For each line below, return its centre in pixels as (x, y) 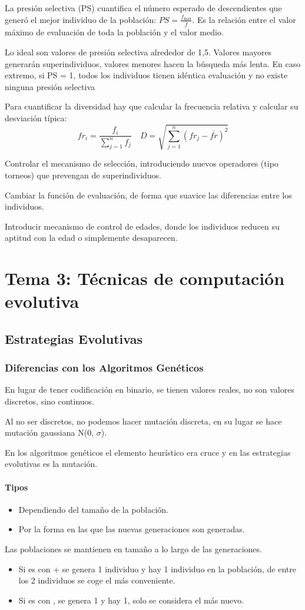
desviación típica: (36, 118)
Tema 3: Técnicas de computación (145, 278)
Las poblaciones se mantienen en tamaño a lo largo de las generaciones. (133, 548)
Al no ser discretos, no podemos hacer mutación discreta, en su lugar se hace (143, 421)
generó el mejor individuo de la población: (81, 19)
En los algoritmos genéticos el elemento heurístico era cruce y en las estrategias (148, 452)
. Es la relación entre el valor (244, 19)
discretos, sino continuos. (50, 401)
